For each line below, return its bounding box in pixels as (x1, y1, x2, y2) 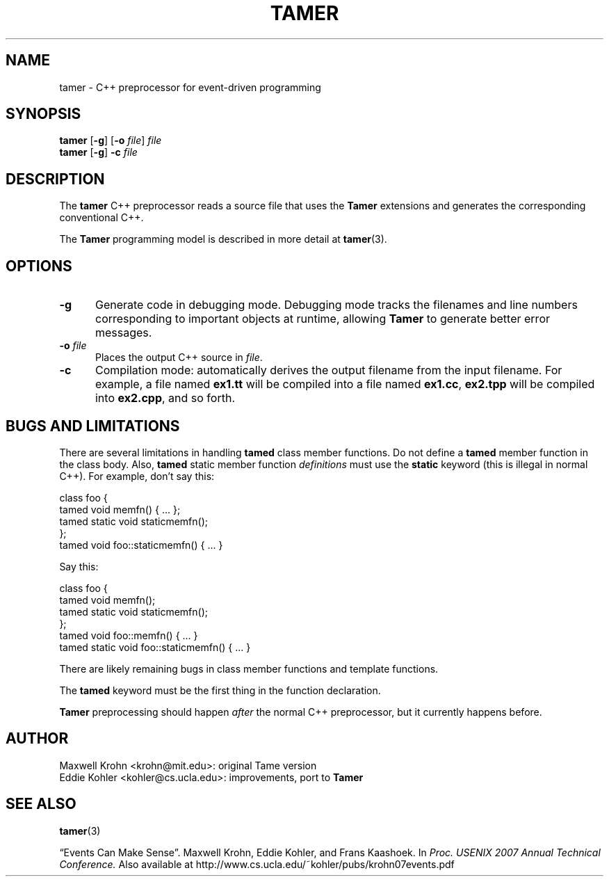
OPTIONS (6, 257, 72, 275)
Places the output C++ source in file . (95, 351, 263, 364)
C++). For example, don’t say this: (59, 470, 215, 482)
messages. (95, 326, 152, 340)
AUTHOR (6, 730, 69, 748)
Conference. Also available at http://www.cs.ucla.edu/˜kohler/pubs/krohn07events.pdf (59, 858, 455, 870)
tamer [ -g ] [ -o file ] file (59, 134, 162, 147)
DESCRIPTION (6, 170, 105, 188)
